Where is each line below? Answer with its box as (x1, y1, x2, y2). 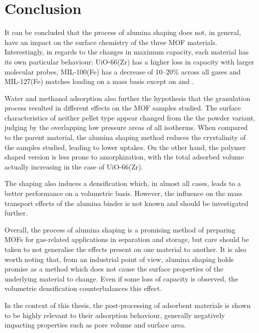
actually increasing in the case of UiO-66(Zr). (4, 161, 143, 171)
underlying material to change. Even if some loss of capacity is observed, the (4, 273, 239, 283)
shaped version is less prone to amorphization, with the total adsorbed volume (4, 151, 244, 162)
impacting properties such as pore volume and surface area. (4, 319, 186, 330)
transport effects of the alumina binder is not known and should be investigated (4, 197, 249, 208)
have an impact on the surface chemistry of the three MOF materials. (4, 36, 218, 47)
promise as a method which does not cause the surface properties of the (4, 263, 224, 274)
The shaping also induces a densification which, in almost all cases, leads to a (4, 178, 241, 188)
